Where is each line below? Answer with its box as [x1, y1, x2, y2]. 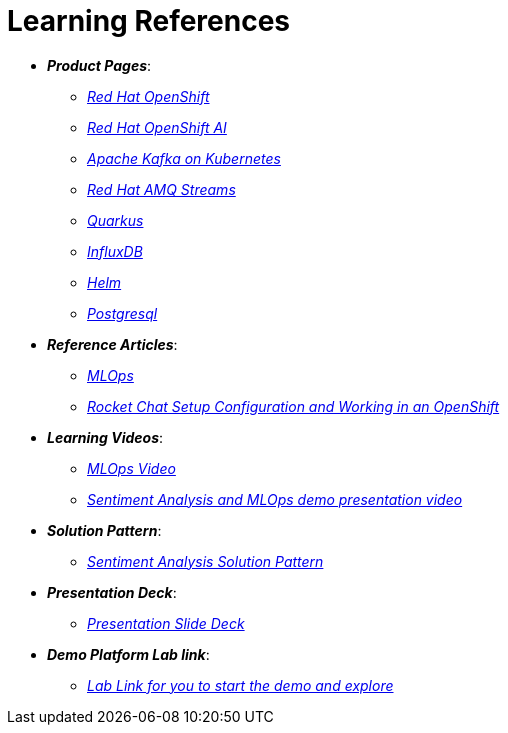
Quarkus [87, 211, 144, 229]
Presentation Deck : [47, 583, 177, 601]
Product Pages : [47, 56, 152, 74]
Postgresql [87, 304, 158, 322]
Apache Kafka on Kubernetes [87, 149, 281, 167]
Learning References [7, 4, 291, 38]
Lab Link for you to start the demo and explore [87, 676, 394, 694]
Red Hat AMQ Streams [87, 180, 236, 198]
